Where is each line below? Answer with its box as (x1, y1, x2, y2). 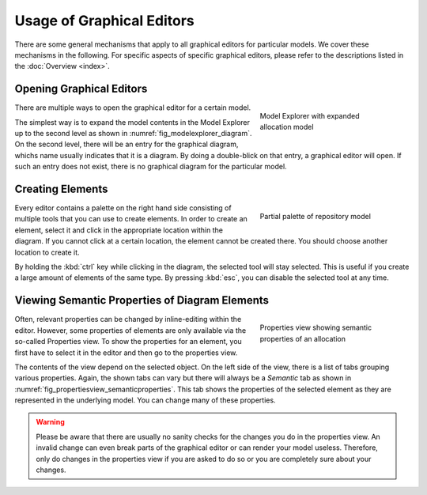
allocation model (259, 123, 314, 132)
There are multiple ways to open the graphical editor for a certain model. (14, 103, 251, 112)
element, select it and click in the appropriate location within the (14, 225, 223, 235)
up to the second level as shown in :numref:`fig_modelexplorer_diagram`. (14, 129, 252, 138)
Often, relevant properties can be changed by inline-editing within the (14, 315, 242, 324)
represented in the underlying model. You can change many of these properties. (14, 395, 276, 405)
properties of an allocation (259, 334, 346, 343)
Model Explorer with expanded (259, 111, 360, 121)
